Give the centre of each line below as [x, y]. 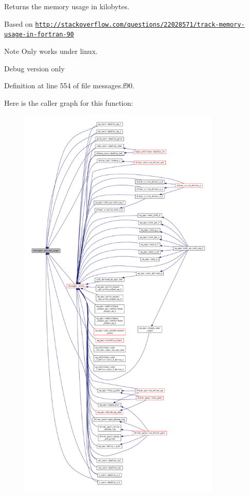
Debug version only [34, 68]
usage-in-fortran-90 [39, 35]
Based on [18, 23]
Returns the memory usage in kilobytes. [67, 6]
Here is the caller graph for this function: [69, 102]
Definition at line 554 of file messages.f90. [69, 85]
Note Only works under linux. [51, 51]
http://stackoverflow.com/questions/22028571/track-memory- [140, 24]
